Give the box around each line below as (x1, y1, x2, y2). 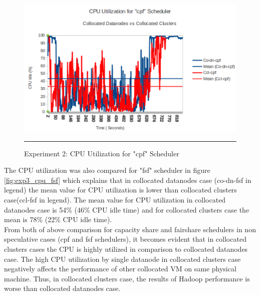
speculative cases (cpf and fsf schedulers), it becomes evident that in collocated (4, 234, 246, 244)
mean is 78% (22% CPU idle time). (4, 214, 112, 225)
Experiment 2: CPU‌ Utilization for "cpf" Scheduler (24, 148, 179, 158)
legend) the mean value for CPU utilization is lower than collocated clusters (4, 184, 237, 195)
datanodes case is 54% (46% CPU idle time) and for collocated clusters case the (4, 204, 249, 215)
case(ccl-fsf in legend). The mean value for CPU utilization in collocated (4, 194, 226, 205)
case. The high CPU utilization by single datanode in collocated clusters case (4, 253, 241, 264)
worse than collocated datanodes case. (4, 283, 121, 293)
